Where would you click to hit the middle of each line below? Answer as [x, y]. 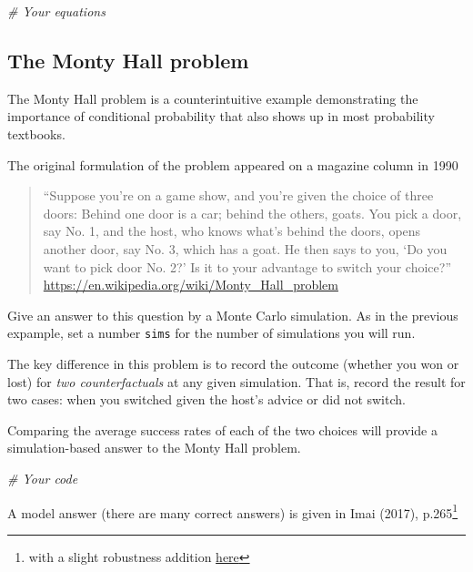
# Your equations [56, 11]
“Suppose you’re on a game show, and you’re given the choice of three [238, 195]
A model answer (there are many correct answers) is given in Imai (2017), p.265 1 [233, 511]
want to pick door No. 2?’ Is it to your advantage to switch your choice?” [247, 266]
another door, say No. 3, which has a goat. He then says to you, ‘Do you [245, 248]
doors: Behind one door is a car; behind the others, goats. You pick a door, [252, 213]
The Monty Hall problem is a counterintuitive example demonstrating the [213, 98]
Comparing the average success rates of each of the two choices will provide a [222, 429]
